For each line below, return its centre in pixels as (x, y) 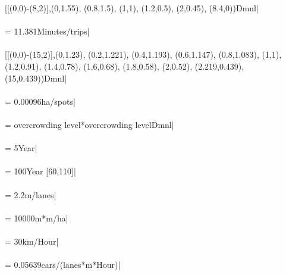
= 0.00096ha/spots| (40, 101)
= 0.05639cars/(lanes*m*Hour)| (63, 265)
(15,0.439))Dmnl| (36, 78)
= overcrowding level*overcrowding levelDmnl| (89, 124)
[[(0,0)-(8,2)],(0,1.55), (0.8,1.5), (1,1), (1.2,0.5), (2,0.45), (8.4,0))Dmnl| (132, 8)
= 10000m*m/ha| (37, 218)
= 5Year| (21, 148)
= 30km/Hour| (32, 241)
